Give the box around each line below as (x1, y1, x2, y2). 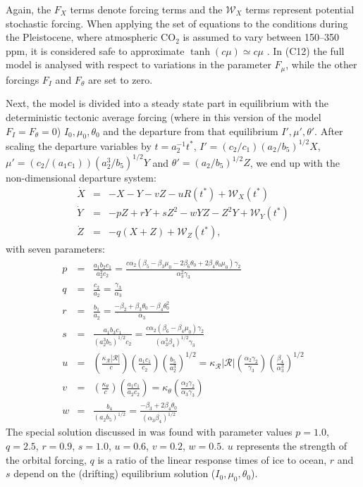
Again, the (6, 2, 51, 16)
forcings (6, 72, 39, 87)
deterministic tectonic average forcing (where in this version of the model (6, 110, 321, 125)
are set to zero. (87, 72, 153, 87)
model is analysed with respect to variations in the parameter (6, 57, 271, 72)
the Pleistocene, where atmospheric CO (6, 30, 176, 44)
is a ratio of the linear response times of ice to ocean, (97, 452, 327, 467)
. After (314, 123, 343, 138)
